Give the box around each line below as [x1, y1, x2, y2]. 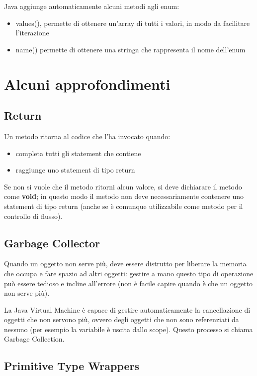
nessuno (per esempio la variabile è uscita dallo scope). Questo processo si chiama [4, 324, 253, 334]
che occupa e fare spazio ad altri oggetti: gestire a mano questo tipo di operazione [4, 268, 254, 278]
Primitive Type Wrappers [4, 358, 140, 374]
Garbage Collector [4, 235, 100, 250]
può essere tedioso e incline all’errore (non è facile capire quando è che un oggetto [4, 278, 253, 288]
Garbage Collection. [4, 334, 65, 344]
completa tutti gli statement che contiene [15, 148, 141, 158]
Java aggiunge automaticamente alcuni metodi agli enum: [4, 1, 179, 11]
